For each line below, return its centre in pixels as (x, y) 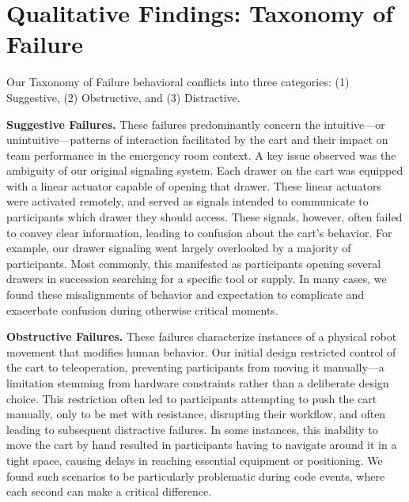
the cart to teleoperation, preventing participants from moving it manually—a (195, 367)
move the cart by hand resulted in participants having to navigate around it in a (202, 445)
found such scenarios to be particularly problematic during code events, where (196, 476)
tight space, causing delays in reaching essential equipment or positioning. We (195, 460)
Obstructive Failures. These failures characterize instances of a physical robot (202, 336)
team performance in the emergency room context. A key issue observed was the (201, 155)
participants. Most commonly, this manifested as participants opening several (194, 263)
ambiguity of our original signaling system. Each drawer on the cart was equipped (205, 170)
